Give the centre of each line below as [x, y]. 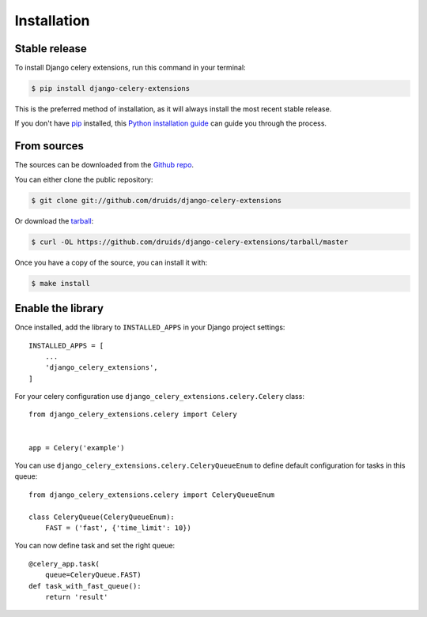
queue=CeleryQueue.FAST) [93, 575]
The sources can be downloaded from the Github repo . [104, 165]
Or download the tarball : [54, 220]
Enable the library [59, 308]
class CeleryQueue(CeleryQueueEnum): [102, 517]
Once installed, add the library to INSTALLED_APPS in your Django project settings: [150, 327]
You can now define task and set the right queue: [95, 546]
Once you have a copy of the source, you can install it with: [111, 262]
